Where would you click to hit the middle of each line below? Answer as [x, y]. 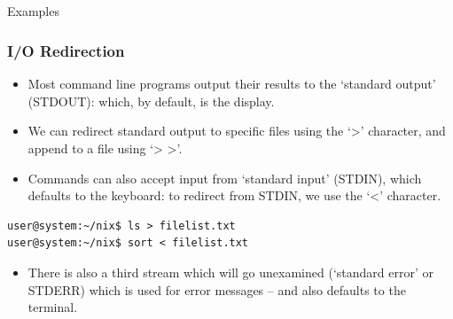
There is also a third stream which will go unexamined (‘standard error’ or [230, 272]
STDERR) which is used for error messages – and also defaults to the [217, 289]
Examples [33, 11]
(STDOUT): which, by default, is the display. [151, 101]
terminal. [53, 307]
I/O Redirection [66, 50]
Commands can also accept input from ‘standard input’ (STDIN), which [225, 178]
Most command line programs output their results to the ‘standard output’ [232, 84]
